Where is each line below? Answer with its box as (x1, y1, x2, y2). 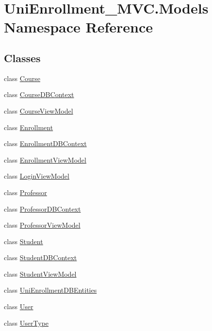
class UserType (4, 317, 49, 328)
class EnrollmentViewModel (4, 154, 86, 165)
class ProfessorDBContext (4, 203, 81, 214)
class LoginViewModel (4, 171, 69, 181)
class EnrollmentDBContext (4, 138, 87, 149)
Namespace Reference (4, 17, 153, 37)
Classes (4, 50, 41, 65)
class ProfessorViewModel (4, 220, 81, 230)
